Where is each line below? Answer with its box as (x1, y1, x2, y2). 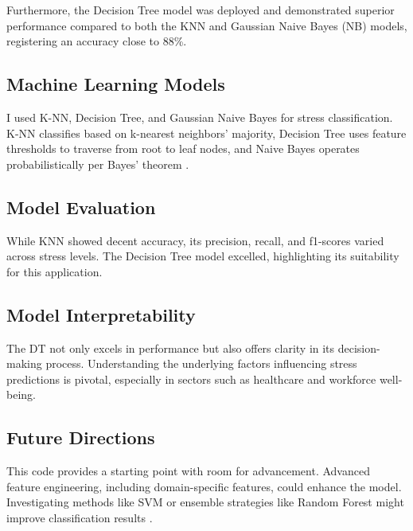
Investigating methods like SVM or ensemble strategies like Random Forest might (6, 494, 404, 510)
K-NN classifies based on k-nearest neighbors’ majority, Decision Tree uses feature (6, 124, 407, 141)
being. (6, 386, 36, 403)
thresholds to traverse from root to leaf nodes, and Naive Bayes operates (6, 140, 360, 157)
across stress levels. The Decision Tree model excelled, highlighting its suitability (6, 248, 399, 264)
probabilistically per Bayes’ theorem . (6, 155, 189, 172)
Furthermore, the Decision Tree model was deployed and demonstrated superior (6, 2, 395, 18)
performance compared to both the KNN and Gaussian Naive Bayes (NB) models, (6, 17, 407, 33)
